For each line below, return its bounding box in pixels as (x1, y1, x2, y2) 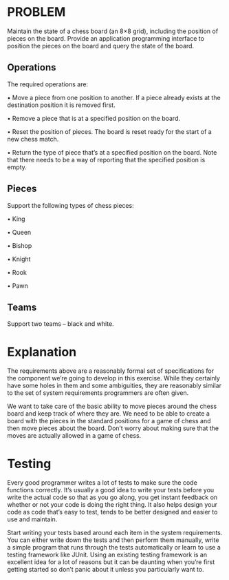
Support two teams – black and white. (7, 320, 115, 328)
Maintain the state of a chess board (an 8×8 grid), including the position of (7, 27, 219, 35)
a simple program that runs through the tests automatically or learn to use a (7, 543, 221, 552)
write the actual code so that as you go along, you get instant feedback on (7, 493, 218, 501)
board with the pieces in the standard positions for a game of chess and (7, 417, 211, 425)
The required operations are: (7, 80, 88, 88)
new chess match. (7, 135, 59, 143)
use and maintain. (7, 515, 58, 523)
